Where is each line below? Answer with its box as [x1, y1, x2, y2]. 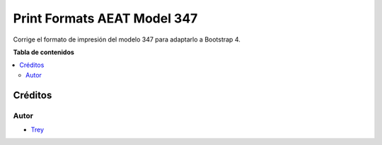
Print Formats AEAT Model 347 [13, 11, 198, 26]
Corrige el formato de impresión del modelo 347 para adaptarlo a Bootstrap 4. [13, 35, 241, 44]
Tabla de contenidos [13, 48, 74, 56]
